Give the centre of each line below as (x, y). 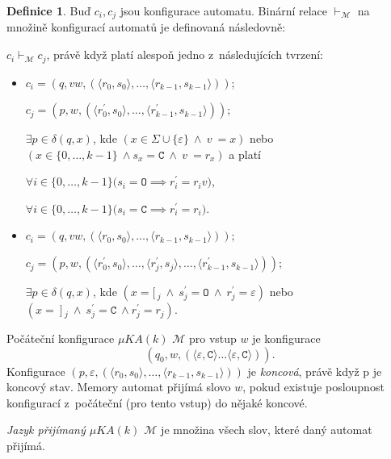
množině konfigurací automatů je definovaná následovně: (146, 27)
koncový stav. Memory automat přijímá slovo (119, 387)
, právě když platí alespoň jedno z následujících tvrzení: (185, 54)
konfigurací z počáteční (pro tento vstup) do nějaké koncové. (157, 402)
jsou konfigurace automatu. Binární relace (224, 10)
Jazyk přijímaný (46, 430)
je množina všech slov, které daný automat (267, 430)
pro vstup (212, 338)
